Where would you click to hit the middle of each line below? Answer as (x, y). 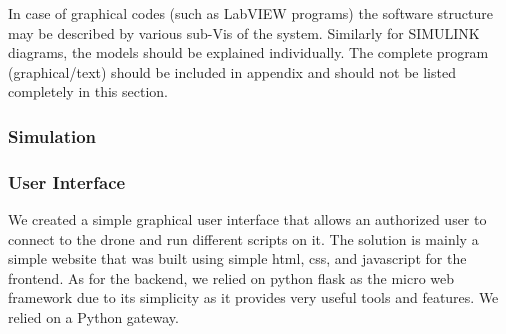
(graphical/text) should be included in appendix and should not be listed (232, 71)
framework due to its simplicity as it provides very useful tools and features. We (253, 297)
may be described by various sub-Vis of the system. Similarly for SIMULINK (244, 32)
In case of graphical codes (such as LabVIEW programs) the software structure (250, 13)
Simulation (52, 135)
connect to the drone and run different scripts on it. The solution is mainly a (243, 238)
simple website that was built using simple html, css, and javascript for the (237, 258)
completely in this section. (88, 91)
